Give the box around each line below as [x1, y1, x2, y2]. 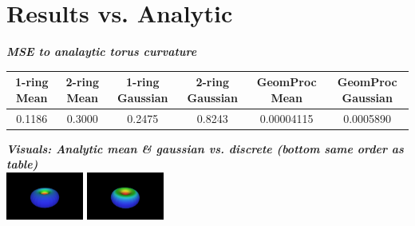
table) [6, 156, 38, 172]
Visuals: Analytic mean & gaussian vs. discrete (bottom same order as [6, 140, 404, 157]
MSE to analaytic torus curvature [6, 43, 197, 60]
